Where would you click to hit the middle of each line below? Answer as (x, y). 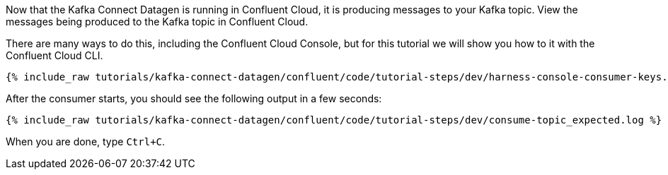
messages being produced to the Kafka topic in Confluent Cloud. (157, 22)
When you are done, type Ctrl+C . (86, 141)
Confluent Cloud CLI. (54, 55)
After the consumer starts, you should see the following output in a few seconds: (194, 98)
